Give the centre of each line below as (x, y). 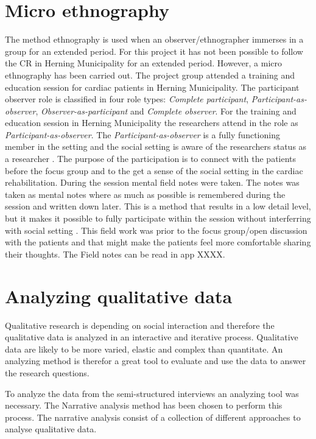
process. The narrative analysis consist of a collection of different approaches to (153, 417)
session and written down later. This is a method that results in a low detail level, (158, 206)
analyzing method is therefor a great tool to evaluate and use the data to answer (156, 361)
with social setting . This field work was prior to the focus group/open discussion (156, 230)
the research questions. (47, 372)
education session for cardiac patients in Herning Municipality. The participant (152, 87)
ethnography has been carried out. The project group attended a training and (150, 75)
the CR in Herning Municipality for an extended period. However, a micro (144, 63)
